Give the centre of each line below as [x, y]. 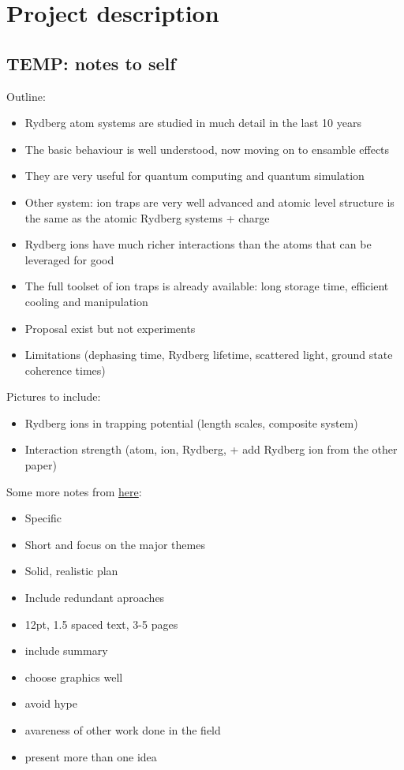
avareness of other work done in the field [123, 730]
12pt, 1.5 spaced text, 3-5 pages [101, 624]
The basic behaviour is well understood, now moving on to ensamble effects [207, 149]
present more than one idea [91, 756]
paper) [41, 465]
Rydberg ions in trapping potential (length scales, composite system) [191, 422]
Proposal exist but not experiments [110, 328]
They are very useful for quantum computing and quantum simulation [195, 176]
